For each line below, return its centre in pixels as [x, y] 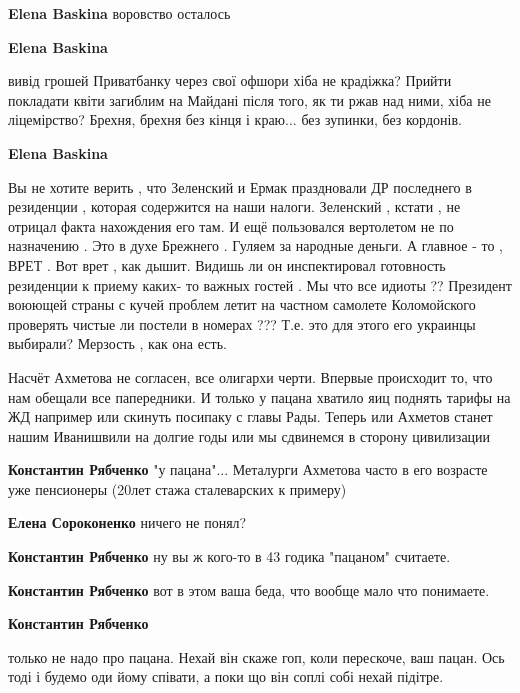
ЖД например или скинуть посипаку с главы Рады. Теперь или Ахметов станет [250, 416]
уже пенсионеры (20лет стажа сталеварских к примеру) [177, 488]
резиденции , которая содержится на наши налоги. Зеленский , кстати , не [234, 206]
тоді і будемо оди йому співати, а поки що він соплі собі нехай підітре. [226, 676]
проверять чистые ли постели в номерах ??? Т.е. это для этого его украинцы [242, 323]
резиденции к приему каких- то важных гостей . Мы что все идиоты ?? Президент [260, 284]
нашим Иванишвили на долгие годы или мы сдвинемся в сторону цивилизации [249, 435]
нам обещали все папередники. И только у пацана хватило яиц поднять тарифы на [259, 396]
